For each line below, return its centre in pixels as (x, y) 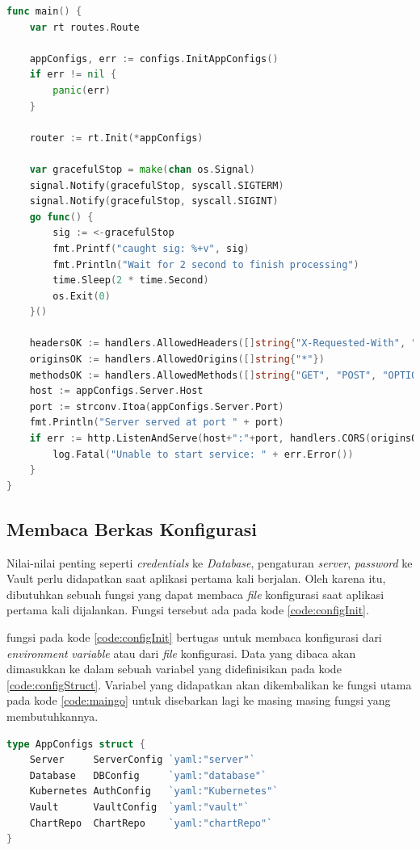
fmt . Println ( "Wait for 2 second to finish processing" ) (206, 264)
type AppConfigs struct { (76, 744)
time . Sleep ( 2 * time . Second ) (131, 281)
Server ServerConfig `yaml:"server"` (142, 760)
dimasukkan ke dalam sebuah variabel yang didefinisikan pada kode (174, 669)
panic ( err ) (82, 90)
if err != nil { (73, 75)
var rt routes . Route (84, 27)
